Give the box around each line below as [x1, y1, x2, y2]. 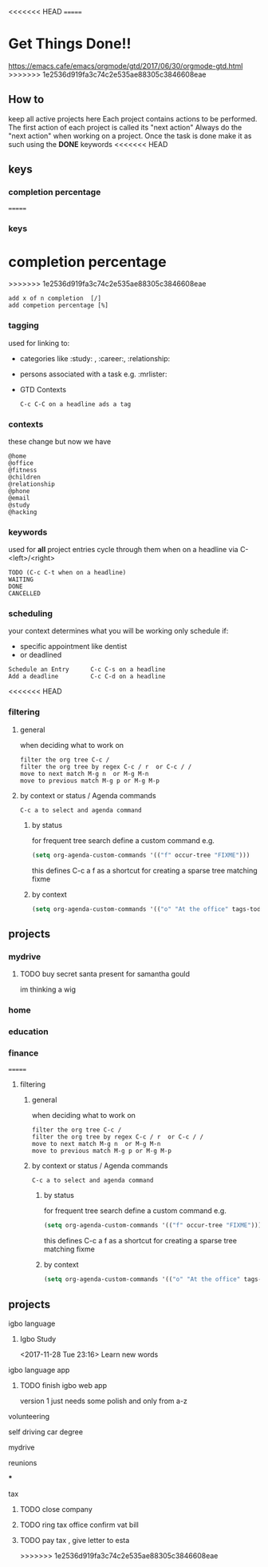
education [8, 1026, 49, 1037]
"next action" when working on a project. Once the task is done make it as [8, 131, 252, 141]
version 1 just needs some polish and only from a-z [19, 1396, 187, 1406]
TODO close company [19, 1504, 93, 1513]
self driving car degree [8, 1426, 84, 1437]
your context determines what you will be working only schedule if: [8, 626, 229, 636]
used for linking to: [8, 338, 70, 348]
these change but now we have [8, 436, 112, 446]
